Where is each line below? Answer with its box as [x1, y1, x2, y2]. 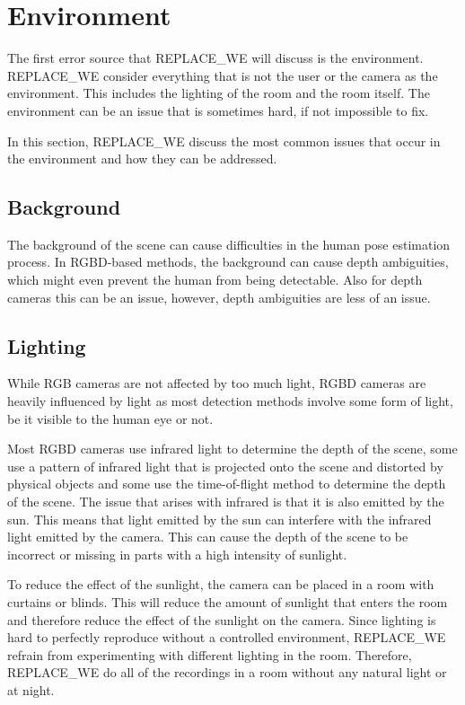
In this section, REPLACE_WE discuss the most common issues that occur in [7, 131, 441, 150]
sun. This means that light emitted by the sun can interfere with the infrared [7, 509, 432, 528]
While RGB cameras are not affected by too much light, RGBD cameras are [7, 374, 426, 392]
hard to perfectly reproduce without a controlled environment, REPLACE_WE [7, 628, 446, 647]
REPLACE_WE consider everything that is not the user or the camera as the [7, 66, 438, 84]
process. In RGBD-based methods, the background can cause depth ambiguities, [7, 252, 449, 271]
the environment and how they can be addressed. [7, 149, 277, 168]
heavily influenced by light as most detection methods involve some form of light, [7, 392, 453, 410]
